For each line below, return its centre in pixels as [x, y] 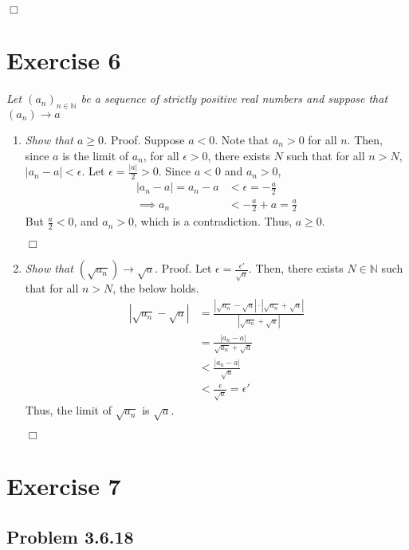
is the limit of [96, 155]
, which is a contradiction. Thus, [213, 221]
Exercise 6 [64, 60]
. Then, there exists [296, 268]
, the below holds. [156, 288]
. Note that [242, 139]
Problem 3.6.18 [70, 536]
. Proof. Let [183, 268]
